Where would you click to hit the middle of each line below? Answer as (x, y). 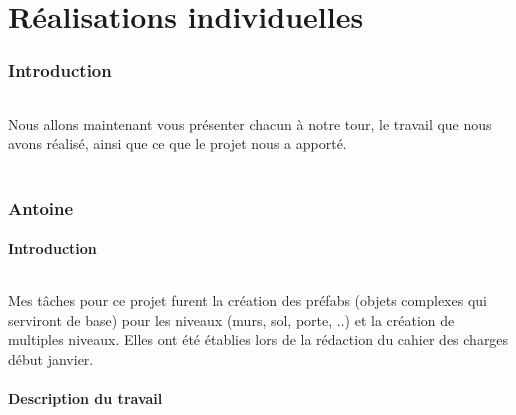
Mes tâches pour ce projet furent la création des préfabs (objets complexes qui (247, 300)
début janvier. (51, 359)
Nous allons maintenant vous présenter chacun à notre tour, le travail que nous (250, 123)
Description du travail (85, 398)
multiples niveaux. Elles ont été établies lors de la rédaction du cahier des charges (258, 339)
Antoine (41, 207)
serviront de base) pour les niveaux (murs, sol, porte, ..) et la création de (231, 319)
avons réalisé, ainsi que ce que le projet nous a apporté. (177, 143)
